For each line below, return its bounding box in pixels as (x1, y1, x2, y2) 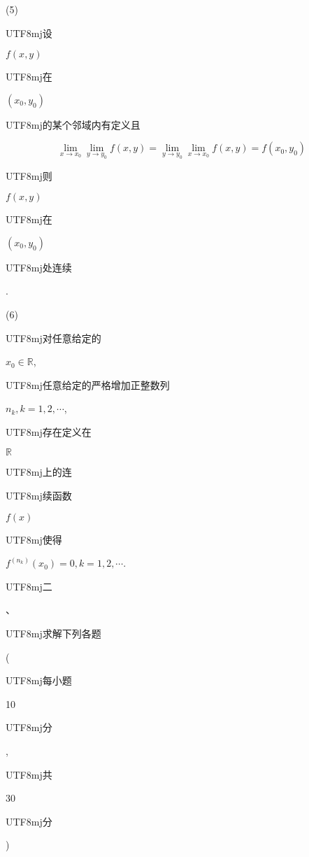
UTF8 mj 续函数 (6, 488, 72, 503)
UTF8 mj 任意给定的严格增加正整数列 (6, 377, 170, 392)
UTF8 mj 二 (6, 579, 52, 593)
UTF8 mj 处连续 (6, 260, 72, 274)
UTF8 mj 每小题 (6, 673, 72, 688)
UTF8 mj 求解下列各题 (6, 626, 101, 641)
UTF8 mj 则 (6, 168, 52, 183)
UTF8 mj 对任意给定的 (6, 330, 101, 345)
